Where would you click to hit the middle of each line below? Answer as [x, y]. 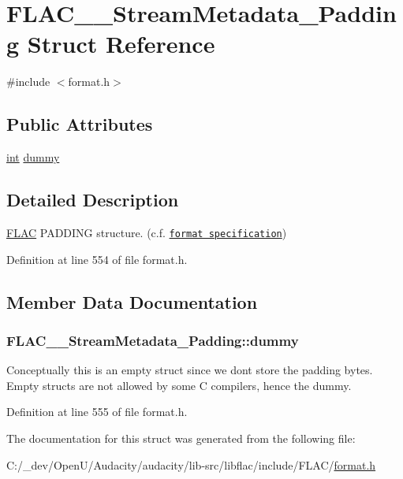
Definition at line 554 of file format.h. [97, 259]
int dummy [33, 157]
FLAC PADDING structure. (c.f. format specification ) [147, 232]
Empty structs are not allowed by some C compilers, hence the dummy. [179, 385]
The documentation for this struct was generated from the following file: [181, 438]
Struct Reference [121, 44]
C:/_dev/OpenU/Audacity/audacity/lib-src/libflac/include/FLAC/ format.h [191, 464]
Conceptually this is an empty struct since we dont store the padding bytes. [190, 370]
